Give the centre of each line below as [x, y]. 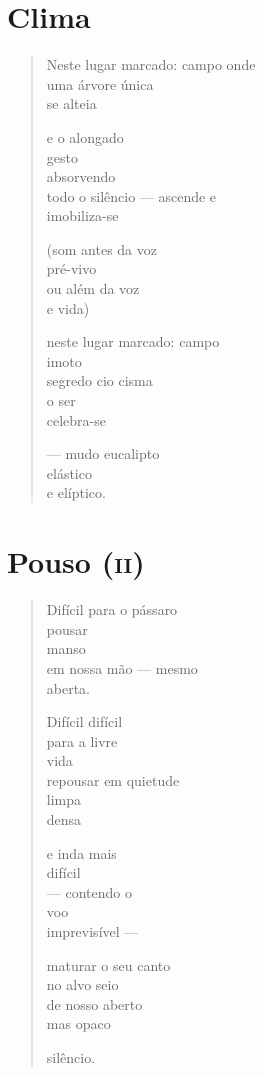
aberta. [68, 687]
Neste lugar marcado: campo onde [151, 64]
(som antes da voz [101, 248]
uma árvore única [100, 83]
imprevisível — [92, 931]
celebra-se [76, 419]
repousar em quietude [113, 779]
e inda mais [81, 852]
